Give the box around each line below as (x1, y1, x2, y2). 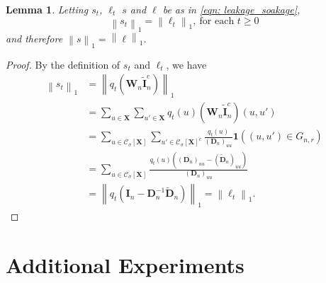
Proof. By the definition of (6, 57, 120, 71)
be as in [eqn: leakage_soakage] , (162, 2, 300, 16)
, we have (166, 57, 207, 71)
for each (199, 16, 235, 27)
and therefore (6, 30, 63, 45)
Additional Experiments (6, 250, 244, 279)
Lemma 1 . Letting (6, 2, 89, 16)
